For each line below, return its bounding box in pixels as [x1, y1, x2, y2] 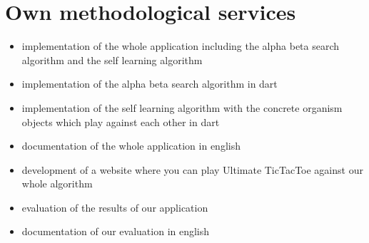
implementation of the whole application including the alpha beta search [21, 38, 340, 53]
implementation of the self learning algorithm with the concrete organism [21, 100, 343, 115]
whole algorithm [21, 176, 93, 191]
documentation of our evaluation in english [21, 224, 210, 239]
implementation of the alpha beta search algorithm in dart [21, 76, 278, 91]
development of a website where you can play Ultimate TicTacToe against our [21, 162, 363, 177]
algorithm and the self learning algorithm [21, 52, 203, 67]
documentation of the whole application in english [21, 138, 241, 153]
